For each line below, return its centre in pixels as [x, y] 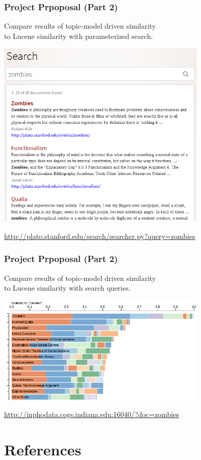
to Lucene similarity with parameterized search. [79, 36]
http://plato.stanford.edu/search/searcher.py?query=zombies [100, 236]
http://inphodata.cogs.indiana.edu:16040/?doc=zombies [92, 414]
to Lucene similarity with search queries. [67, 288]
